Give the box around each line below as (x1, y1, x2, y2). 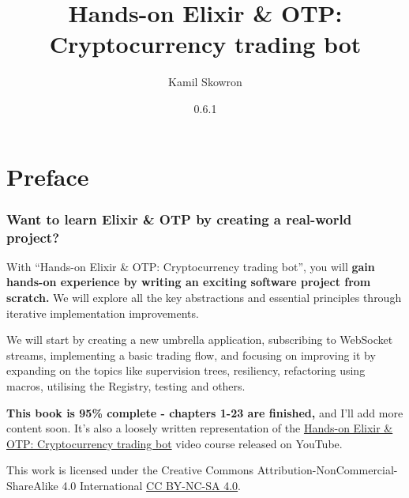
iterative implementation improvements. (6, 304, 199, 321)
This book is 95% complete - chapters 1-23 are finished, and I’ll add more (6, 404, 403, 421)
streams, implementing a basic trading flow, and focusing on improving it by (6, 346, 376, 363)
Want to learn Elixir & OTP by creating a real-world (6, 209, 352, 228)
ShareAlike (6, 477, 58, 493)
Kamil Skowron (168, 74, 242, 90)
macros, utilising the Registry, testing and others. (6, 377, 246, 394)
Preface (6, 160, 89, 192)
